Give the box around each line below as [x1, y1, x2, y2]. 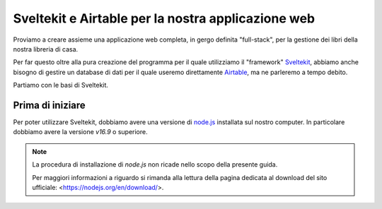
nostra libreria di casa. [13, 44, 79, 53]
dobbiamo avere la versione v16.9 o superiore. [13, 128, 148, 136]
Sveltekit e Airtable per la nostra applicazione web [13, 11, 315, 26]
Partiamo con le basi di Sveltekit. [13, 81, 109, 90]
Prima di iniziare [13, 99, 86, 111]
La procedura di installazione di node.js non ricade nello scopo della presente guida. [32, 160, 278, 169]
